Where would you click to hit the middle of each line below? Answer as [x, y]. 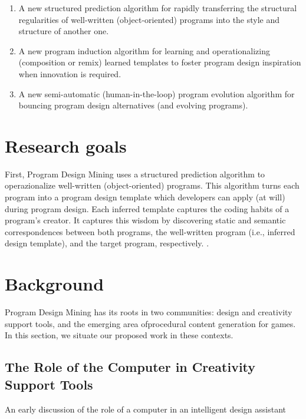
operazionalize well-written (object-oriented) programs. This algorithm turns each [152, 185]
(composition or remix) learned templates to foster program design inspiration [160, 62]
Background [55, 284]
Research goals [66, 145]
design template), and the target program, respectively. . [107, 243]
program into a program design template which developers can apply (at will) [145, 197]
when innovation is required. [70, 73]
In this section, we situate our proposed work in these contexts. [119, 335]
